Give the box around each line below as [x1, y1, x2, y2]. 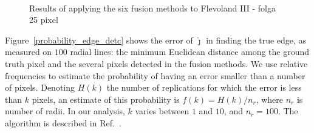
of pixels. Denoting [5, 81, 75, 94]
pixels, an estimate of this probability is [32, 92, 180, 105]
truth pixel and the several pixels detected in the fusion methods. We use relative [5, 57, 308, 70]
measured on [5, 45, 52, 58]
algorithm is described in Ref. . [5, 116, 121, 129]
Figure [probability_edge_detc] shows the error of [5, 33, 193, 46]
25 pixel [29, 13, 58, 26]
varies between [135, 105, 189, 117]
